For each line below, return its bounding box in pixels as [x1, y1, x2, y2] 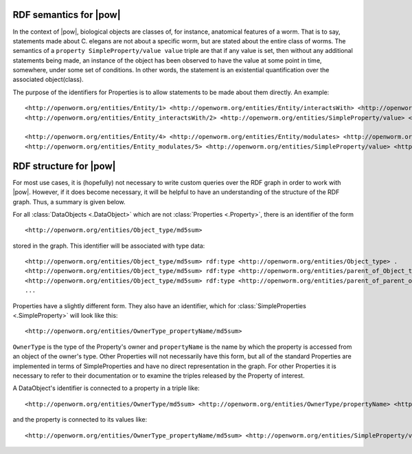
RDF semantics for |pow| [12, 9, 122, 21]
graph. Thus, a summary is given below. [12, 197, 126, 206]
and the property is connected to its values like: [12, 415, 148, 424]
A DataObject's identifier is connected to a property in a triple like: [12, 384, 200, 392]
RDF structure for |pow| [12, 160, 116, 172]
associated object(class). [12, 76, 84, 84]
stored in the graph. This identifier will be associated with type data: [12, 241, 205, 250]
